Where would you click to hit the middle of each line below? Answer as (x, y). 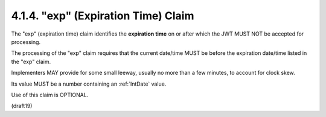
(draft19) (22, 106)
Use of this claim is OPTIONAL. (50, 95)
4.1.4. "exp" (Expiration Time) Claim (103, 16)
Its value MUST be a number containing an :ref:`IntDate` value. (89, 84)
